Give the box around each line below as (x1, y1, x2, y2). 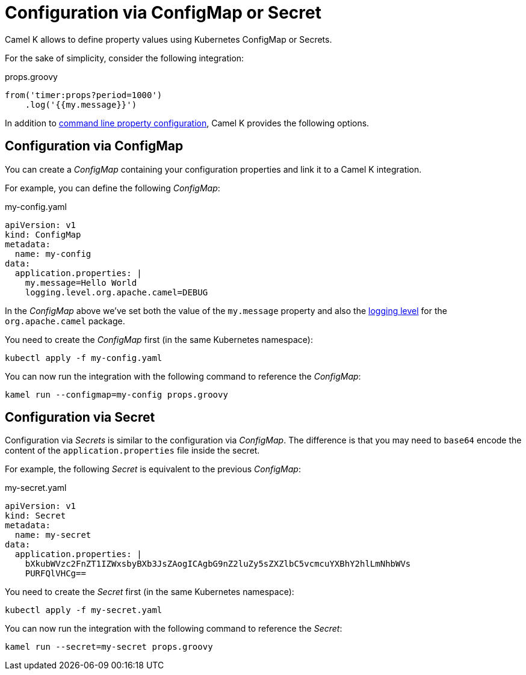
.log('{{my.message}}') (25, 99, 137, 109)
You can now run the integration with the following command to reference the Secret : (5, 623, 342, 634)
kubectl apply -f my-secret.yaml (5, 605, 162, 615)
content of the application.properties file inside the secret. (5, 445, 260, 456)
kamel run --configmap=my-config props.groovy (5, 389, 228, 399)
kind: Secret (5, 511, 66, 521)
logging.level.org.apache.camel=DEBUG (25, 287, 208, 297)
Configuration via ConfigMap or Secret (5, 2, 321, 23)
